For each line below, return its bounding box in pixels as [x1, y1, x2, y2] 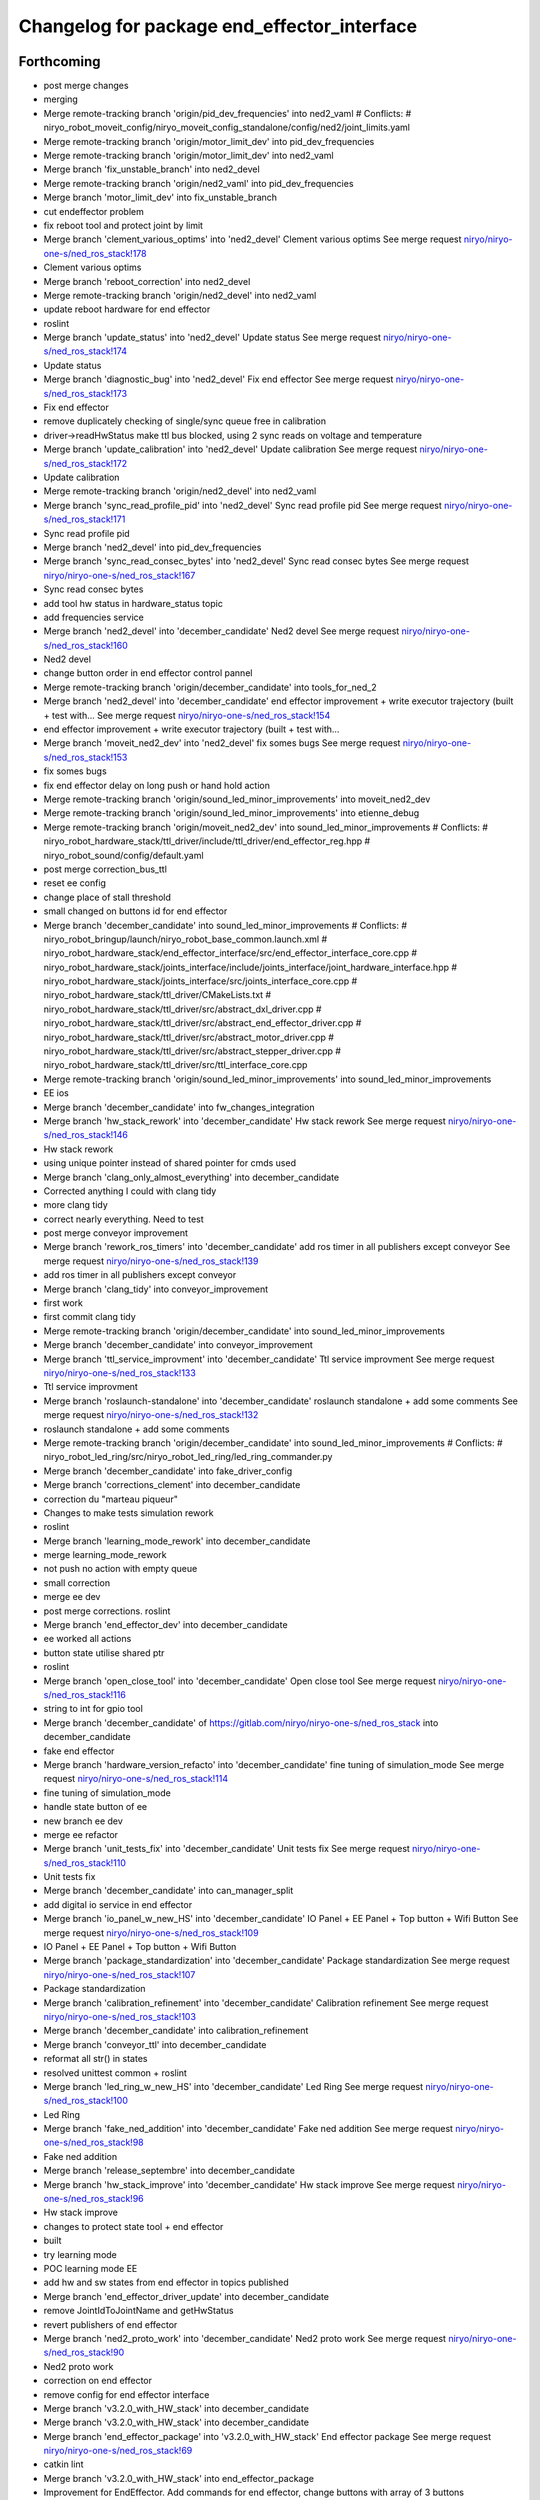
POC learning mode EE [43, 2263, 138, 2274]
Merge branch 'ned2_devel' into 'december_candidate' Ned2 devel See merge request [43, 625, 400, 637]
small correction [43, 1576, 110, 1589]
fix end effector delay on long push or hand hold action [43, 779, 270, 791]
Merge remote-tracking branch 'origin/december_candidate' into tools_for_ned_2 [43, 681, 377, 693]
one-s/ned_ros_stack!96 [43, 2193, 144, 2205]
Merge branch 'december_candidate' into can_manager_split [43, 1885, 294, 1897]
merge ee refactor [43, 1828, 119, 1840]
